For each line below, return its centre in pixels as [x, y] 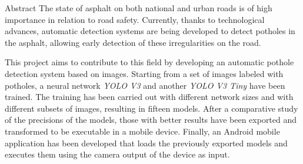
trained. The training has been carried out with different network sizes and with [149, 97]
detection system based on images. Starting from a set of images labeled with [144, 73]
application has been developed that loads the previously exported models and [146, 143]
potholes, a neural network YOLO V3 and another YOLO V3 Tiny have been [145, 85]
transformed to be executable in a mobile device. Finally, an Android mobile [142, 131]
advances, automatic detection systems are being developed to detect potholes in [150, 31]
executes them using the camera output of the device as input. [117, 154]
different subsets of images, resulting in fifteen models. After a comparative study [151, 108]
